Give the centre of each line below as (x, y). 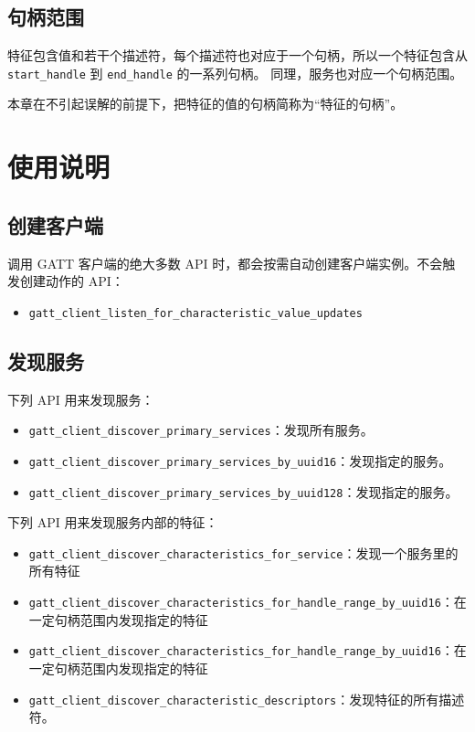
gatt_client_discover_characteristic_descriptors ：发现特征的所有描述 (247, 699)
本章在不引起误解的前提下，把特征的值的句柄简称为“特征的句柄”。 (206, 104)
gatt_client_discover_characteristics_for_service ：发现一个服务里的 (243, 552)
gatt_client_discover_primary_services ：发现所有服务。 (201, 430)
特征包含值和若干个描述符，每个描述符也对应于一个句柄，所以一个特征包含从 (237, 55)
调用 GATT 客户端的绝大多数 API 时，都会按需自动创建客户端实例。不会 (225, 263)
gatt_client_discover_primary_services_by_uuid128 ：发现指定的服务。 (243, 491)
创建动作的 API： (72, 281)
